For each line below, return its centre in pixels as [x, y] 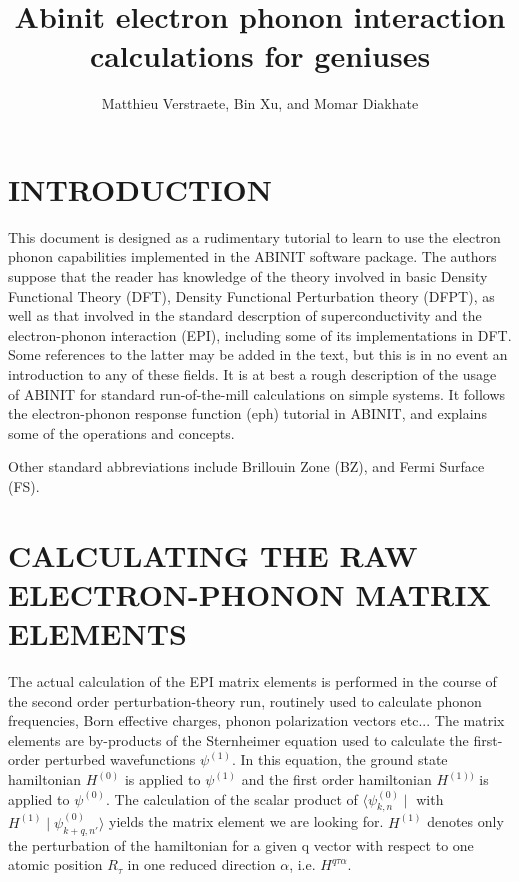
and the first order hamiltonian [336, 779]
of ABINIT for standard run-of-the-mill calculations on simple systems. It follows [257, 393]
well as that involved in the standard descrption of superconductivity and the [245, 315]
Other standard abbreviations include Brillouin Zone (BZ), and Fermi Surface [246, 466]
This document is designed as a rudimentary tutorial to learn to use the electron [254, 236]
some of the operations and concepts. [121, 432]
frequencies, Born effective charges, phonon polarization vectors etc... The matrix [256, 720]
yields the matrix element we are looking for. [246, 821]
